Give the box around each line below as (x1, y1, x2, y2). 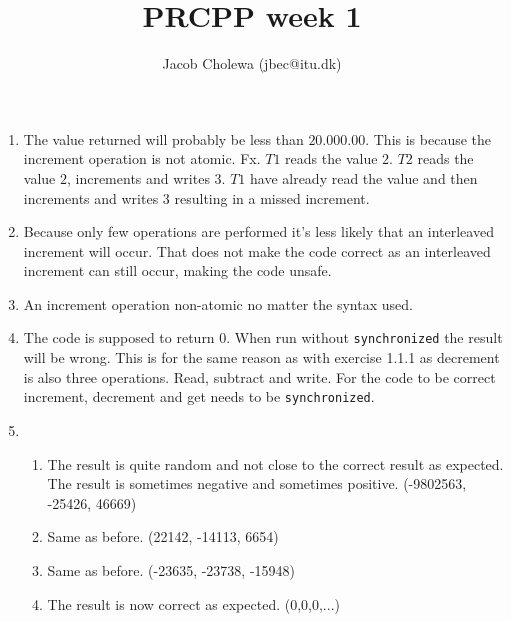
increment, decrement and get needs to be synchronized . (23, 386, 375, 407)
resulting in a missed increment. (174, 187, 370, 208)
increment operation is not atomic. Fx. (23, 148, 261, 169)
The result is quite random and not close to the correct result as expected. (47, 453, 504, 474)
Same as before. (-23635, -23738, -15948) (47, 559, 296, 580)
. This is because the (365, 128, 492, 149)
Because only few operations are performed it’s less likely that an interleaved (23, 221, 494, 242)
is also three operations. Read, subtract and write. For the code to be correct (23, 366, 496, 387)
